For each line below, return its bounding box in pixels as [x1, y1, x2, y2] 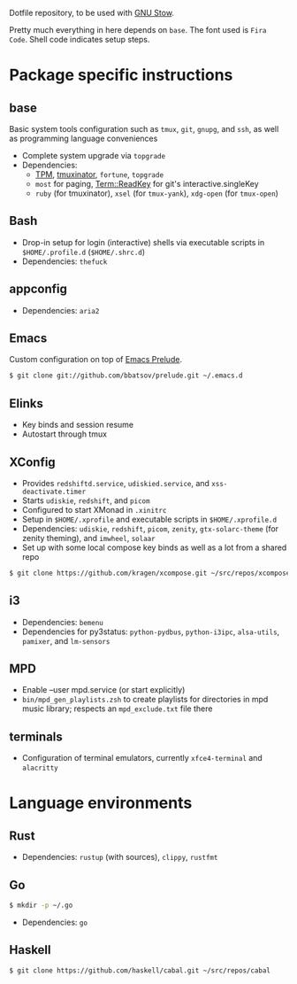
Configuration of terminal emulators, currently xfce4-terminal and [21, 753, 263, 763]
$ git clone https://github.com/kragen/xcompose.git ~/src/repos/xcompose [9, 569, 291, 577]
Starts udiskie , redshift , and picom [21, 495, 150, 506]
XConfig [9, 454, 56, 469]
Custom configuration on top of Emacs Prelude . [9, 354, 183, 365]
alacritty [21, 763, 59, 773]
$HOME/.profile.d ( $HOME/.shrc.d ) [21, 246, 146, 257]
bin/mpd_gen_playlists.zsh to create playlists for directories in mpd [21, 694, 269, 705]
